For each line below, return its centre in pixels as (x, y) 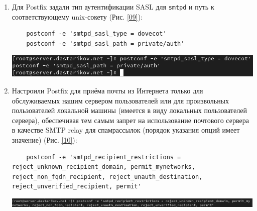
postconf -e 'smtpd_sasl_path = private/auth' (105, 43)
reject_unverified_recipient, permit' (77, 187)
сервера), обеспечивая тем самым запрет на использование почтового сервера (130, 120)
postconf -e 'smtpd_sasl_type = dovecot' (96, 34)
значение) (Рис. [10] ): (44, 139)
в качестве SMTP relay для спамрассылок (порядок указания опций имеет (126, 130)
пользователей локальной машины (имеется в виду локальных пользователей (129, 110)
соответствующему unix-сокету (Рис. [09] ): (77, 16)
